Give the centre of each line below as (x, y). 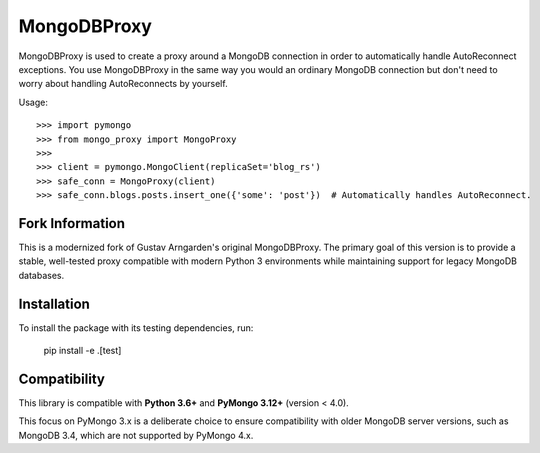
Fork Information (71, 223)
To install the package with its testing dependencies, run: (136, 327)
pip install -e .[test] (82, 351)
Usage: (33, 102)
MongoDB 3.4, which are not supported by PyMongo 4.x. (136, 435)
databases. (41, 275)
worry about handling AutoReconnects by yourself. (123, 84)
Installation (54, 303)
